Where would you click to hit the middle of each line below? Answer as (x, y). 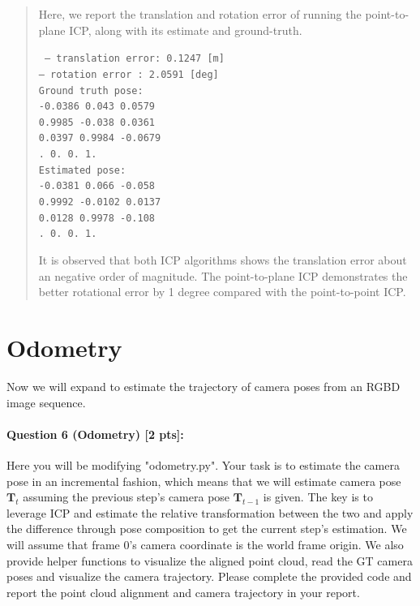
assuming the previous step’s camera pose (126, 497)
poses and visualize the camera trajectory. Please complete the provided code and (209, 576)
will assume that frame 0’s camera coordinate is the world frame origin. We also (205, 544)
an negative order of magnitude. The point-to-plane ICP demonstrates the (223, 275)
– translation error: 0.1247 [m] (134, 59)
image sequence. (46, 402)
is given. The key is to (318, 497)
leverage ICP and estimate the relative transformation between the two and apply (210, 512)
